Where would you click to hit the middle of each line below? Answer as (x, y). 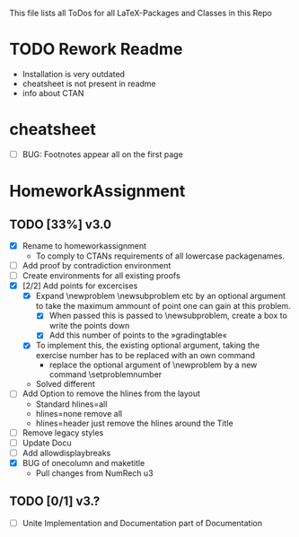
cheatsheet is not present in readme (89, 84)
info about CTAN (53, 92)
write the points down (89, 326)
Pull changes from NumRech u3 (95, 473)
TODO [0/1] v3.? (55, 502)
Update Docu (47, 443)
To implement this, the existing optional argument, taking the (148, 346)
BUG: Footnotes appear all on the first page (103, 154)
